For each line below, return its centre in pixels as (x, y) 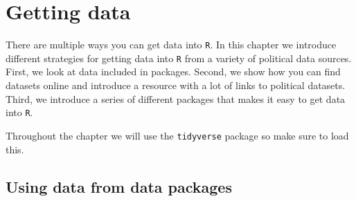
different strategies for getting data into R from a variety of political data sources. (179, 58)
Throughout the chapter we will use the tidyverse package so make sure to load (177, 135)
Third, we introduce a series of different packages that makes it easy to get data (176, 98)
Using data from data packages (119, 186)
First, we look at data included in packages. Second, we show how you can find (173, 71)
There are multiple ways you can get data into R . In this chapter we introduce (171, 45)
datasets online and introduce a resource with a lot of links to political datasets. (176, 85)
